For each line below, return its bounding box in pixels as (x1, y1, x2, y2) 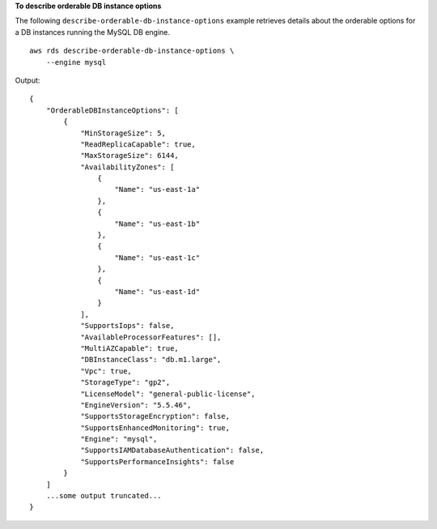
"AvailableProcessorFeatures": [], (80, 332, 222, 342)
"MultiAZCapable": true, (80, 343, 180, 352)
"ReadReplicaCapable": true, (80, 139, 196, 149)
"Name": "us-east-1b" (114, 219, 201, 228)
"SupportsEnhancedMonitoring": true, (80, 423, 231, 433)
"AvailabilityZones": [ (80, 162, 175, 172)
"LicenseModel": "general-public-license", (80, 389, 256, 399)
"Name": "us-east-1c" (114, 253, 201, 262)
